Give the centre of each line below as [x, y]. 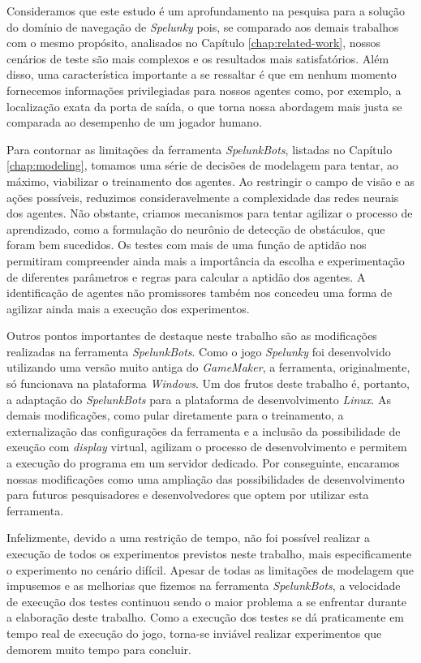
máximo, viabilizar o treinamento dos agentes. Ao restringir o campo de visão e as [210, 181]
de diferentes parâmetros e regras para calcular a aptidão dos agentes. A [186, 276]
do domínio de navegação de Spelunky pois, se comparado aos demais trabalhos [203, 26]
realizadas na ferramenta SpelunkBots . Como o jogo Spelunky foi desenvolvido [199, 351]
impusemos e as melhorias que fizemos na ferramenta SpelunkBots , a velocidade [204, 586]
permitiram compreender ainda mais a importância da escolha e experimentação [206, 260]
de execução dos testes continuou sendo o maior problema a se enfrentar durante [206, 601]
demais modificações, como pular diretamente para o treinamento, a [175, 415]
